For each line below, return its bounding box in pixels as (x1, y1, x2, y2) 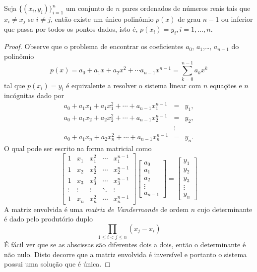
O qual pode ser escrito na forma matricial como (4, 143, 152, 153)
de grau (178, 14, 201, 24)
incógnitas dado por (4, 90, 64, 101)
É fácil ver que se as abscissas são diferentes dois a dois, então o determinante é (4, 239, 246, 250)
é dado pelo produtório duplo (4, 214, 93, 224)
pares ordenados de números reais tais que (122, 3, 251, 13)
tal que (4, 80, 25, 90)
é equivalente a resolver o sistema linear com (66, 80, 201, 90)
